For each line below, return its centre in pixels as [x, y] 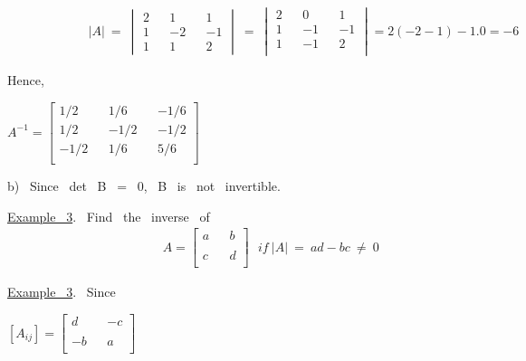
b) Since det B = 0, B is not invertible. [144, 186]
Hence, [26, 80]
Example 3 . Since [62, 292]
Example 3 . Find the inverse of [109, 216]
